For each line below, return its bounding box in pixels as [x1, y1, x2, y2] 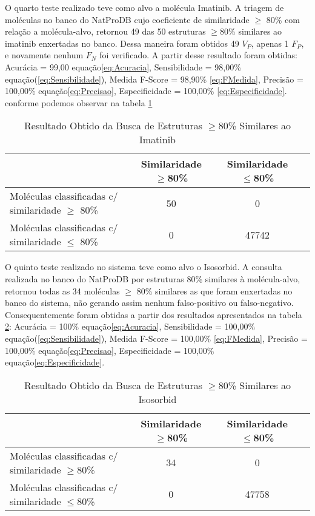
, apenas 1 [251, 36, 289, 49]
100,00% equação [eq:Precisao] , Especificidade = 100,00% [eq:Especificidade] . [5, 84, 287, 97]
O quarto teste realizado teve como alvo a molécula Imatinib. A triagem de [5, 1, 284, 13]
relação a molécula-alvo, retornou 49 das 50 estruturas [5, 25, 206, 38]
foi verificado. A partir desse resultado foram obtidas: [99, 49, 297, 61]
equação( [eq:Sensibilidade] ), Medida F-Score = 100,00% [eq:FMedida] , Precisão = [5, 331, 308, 344]
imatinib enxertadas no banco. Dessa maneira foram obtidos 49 [5, 36, 239, 49]
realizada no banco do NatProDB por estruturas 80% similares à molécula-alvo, [5, 272, 300, 285]
